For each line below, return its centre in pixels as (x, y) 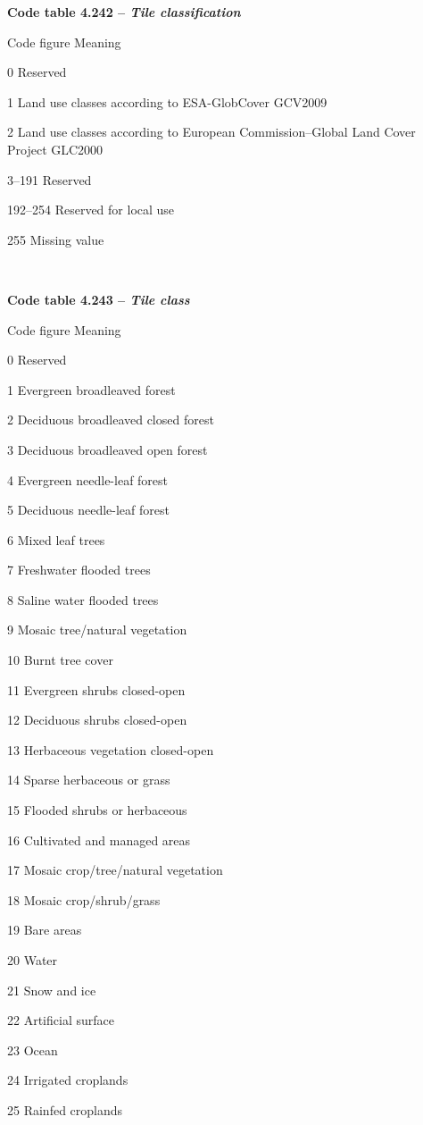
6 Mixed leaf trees (56, 539)
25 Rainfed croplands (65, 1109)
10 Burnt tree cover (60, 660)
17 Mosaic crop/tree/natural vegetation (115, 870)
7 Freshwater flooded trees (79, 570)
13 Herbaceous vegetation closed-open (111, 749)
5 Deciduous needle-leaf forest (88, 510)
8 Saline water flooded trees (83, 599)
